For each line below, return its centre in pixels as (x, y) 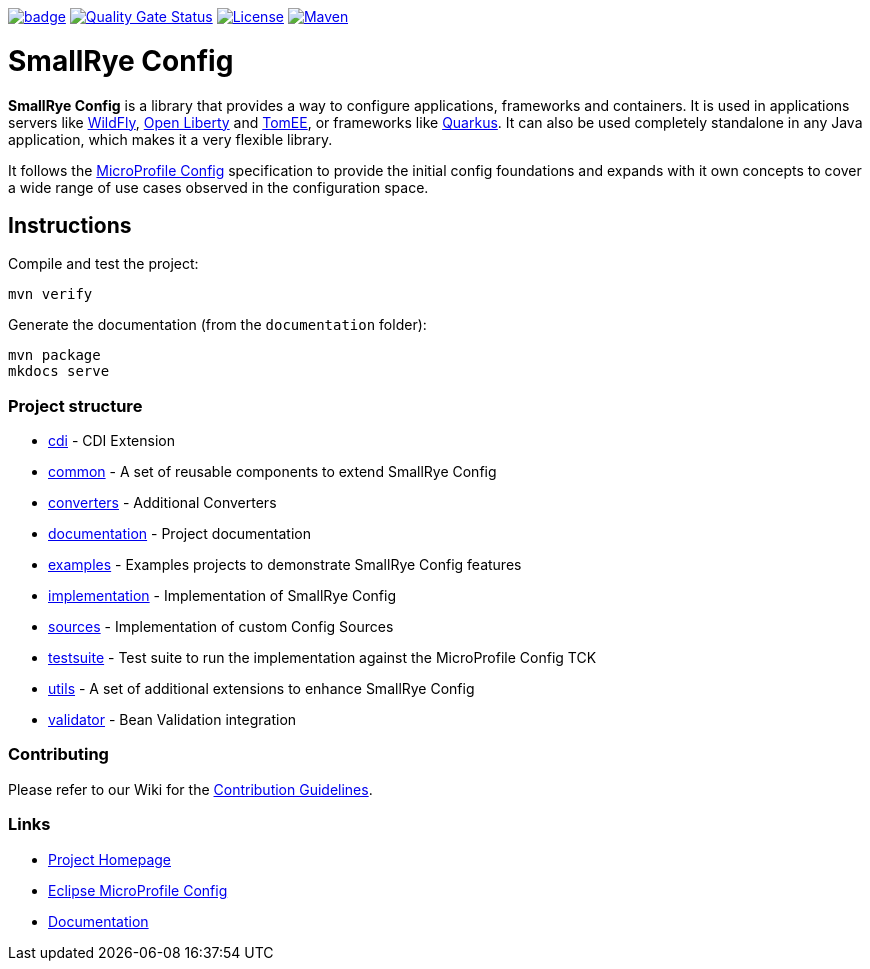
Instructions (70, 225)
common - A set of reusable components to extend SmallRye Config (272, 472)
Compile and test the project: (103, 264)
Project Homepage (109, 859)
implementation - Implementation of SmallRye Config (222, 596)
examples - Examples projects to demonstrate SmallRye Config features (285, 565)
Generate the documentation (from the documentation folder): (217, 325)
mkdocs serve (59, 371)
